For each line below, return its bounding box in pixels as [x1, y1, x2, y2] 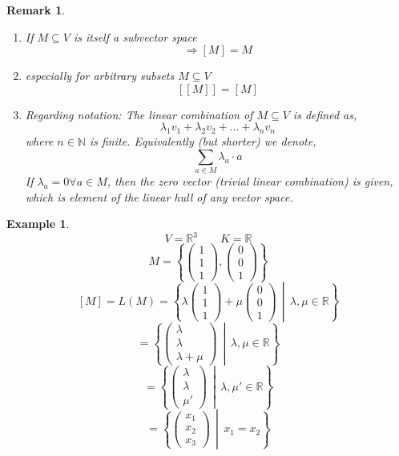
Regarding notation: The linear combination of [25, 106, 253, 122]
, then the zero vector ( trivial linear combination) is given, [107, 173, 393, 190]
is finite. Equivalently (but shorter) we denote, [89, 133, 316, 150]
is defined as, [292, 106, 357, 122]
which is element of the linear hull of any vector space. [25, 188, 293, 205]
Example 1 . [6, 215, 70, 232]
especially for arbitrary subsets [25, 67, 175, 84]
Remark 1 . [6, 2, 66, 18]
